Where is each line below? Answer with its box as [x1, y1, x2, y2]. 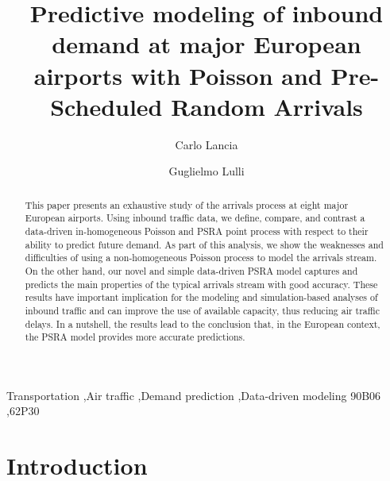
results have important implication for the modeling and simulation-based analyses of [25, 291, 378, 304]
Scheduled [50, 90, 163, 122]
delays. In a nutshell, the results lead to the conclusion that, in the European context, [25, 317, 380, 330]
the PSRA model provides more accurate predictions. [25, 330, 245, 344]
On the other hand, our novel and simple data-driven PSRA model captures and [25, 264, 358, 277]
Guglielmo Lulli [168, 163, 245, 179]
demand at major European [52, 28, 361, 60]
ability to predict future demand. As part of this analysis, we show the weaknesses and [25, 237, 384, 251]
